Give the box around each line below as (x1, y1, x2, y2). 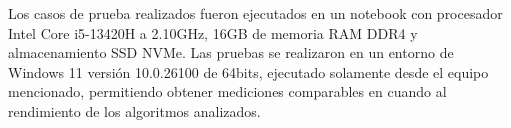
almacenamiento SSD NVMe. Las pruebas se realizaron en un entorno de (8, 42, 454, 63)
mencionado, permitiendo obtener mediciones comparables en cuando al (8, 81, 447, 102)
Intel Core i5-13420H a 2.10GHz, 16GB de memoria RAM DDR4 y (8, 22, 418, 43)
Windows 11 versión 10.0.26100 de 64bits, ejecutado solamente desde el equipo (8, 61, 489, 82)
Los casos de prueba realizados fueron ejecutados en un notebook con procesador (8, 3, 503, 23)
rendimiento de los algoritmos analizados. (8, 100, 261, 121)
